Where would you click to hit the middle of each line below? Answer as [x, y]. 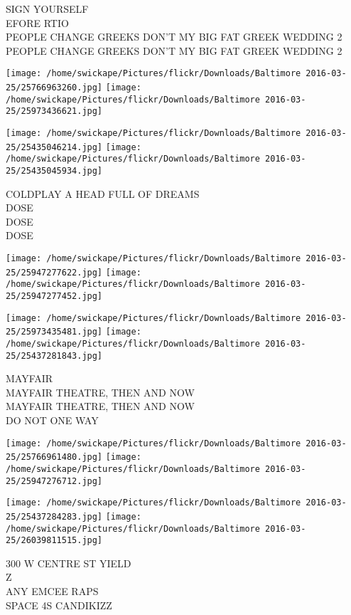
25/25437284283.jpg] [54, 516]
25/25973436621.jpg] [54, 111]
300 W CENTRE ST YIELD [69, 563]
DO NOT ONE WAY [52, 420]
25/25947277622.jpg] [54, 272]
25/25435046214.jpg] [54, 147]
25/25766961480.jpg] [54, 457]
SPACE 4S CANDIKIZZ [59, 605]
